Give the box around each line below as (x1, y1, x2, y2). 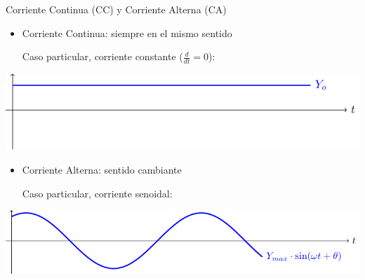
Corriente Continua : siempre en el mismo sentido (22, 25, 232, 40)
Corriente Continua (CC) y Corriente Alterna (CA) (6, 2, 227, 16)
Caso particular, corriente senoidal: (22, 185, 173, 200)
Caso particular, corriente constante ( (22, 49, 183, 64)
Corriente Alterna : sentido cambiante (22, 162, 182, 177)
